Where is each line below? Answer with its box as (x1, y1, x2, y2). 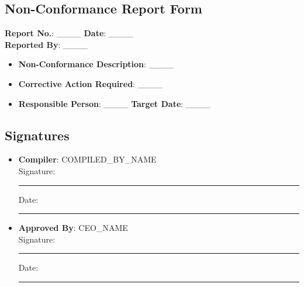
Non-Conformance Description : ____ (18, 58, 174, 70)
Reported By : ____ (5, 38, 88, 50)
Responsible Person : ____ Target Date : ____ (18, 97, 210, 109)
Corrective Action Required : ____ (18, 77, 163, 89)
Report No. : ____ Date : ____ (5, 27, 133, 39)
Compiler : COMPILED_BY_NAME (18, 153, 157, 165)
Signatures (5, 126, 70, 144)
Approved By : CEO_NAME (18, 222, 128, 234)
